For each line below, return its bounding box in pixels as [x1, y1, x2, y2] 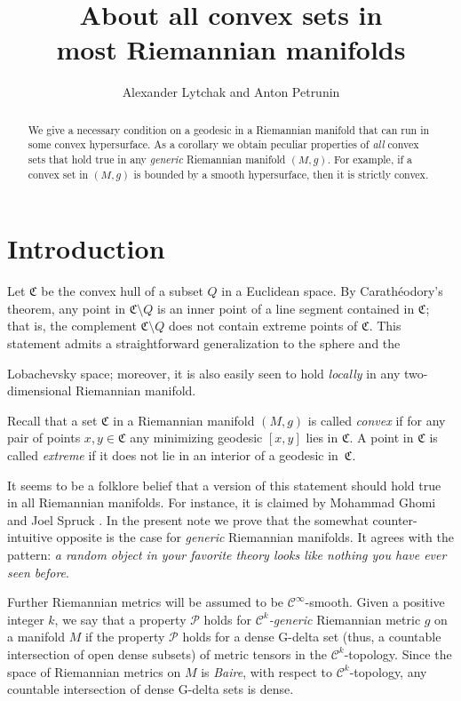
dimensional [7, 381, 72, 400]
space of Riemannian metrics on [7, 662, 181, 681]
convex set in [28, 166, 89, 181]
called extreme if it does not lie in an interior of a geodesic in [7, 446, 338, 465]
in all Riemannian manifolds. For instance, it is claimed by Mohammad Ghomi [7, 493, 436, 512]
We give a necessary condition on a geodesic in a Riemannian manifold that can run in [28, 122, 430, 137]
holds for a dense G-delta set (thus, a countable [182, 627, 441, 646]
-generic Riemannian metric [268, 609, 421, 628]
